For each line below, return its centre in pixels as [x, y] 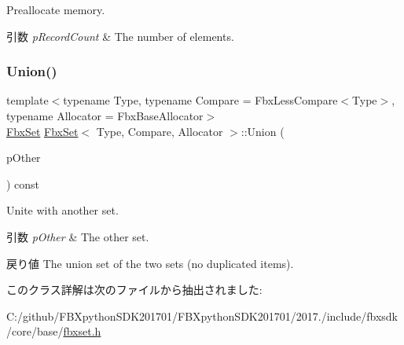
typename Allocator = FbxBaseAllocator [105, 116]
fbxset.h [82, 331]
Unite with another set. [62, 210]
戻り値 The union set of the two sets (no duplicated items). [150, 263]
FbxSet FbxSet [42, 131]
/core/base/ [35, 331]
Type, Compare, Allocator [160, 131]
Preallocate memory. [56, 9]
